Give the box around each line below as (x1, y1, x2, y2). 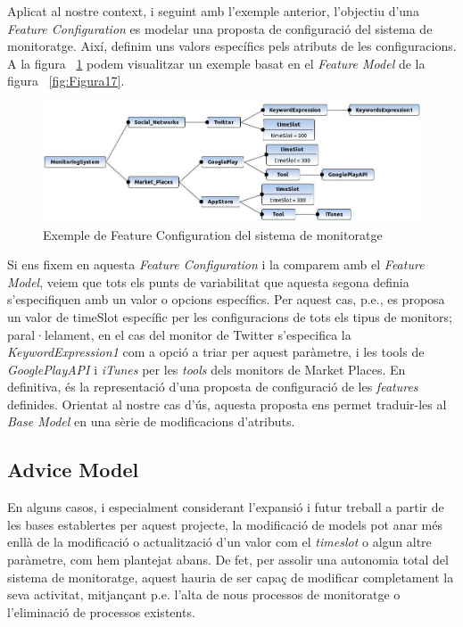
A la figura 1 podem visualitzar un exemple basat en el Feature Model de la (7, 54, 426, 72)
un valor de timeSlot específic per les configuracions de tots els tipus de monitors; (7, 307, 452, 326)
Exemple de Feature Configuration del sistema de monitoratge (43, 225, 383, 243)
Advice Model (7, 456, 139, 483)
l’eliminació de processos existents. (7, 602, 195, 621)
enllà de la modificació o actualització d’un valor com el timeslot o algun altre (7, 532, 432, 551)
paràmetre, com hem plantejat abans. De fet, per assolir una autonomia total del (7, 550, 449, 569)
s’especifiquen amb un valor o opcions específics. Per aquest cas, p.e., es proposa (7, 290, 445, 309)
